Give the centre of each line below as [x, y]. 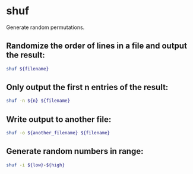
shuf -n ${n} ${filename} [38, 101]
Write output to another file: [59, 119]
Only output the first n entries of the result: [87, 87]
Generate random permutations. [45, 27]
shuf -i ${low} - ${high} [36, 165]
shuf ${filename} [28, 69]
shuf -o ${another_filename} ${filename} [58, 133]
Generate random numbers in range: [75, 151]
